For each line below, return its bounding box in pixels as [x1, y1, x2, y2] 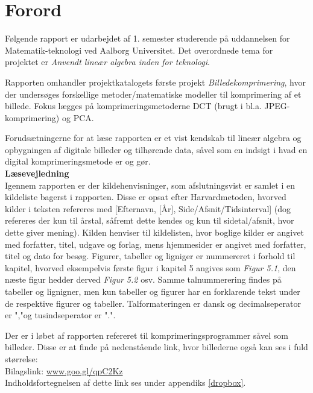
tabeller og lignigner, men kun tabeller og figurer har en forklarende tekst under [5, 285, 300, 297]
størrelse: [5, 352, 38, 365]
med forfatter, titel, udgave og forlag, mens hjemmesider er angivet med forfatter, [5, 237, 306, 250]
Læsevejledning [5, 167, 69, 180]
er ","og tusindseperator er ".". [5, 309, 116, 321]
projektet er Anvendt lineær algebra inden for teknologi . [5, 55, 210, 68]
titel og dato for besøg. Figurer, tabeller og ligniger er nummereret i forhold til [5, 250, 296, 262]
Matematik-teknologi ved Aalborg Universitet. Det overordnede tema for [5, 43, 273, 56]
